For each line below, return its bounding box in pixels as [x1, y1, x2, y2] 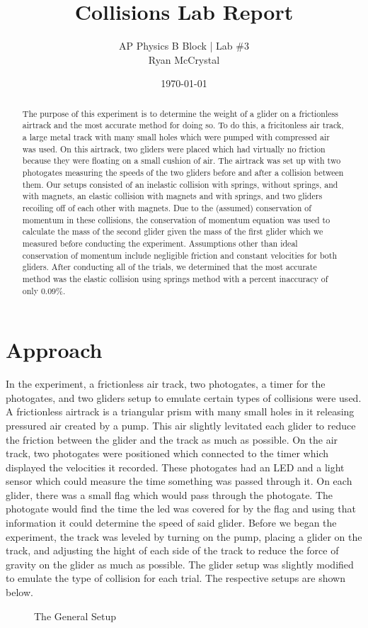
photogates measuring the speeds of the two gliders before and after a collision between [22, 166, 344, 178]
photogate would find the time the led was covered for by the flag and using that [6, 501, 356, 516]
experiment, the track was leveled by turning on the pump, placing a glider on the [6, 529, 362, 544]
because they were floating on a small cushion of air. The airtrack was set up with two [22, 155, 341, 167]
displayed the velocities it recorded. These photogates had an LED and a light [6, 459, 345, 474]
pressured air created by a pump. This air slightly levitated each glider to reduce [6, 417, 356, 432]
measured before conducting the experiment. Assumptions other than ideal [22, 237, 298, 249]
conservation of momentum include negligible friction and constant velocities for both [22, 249, 338, 261]
